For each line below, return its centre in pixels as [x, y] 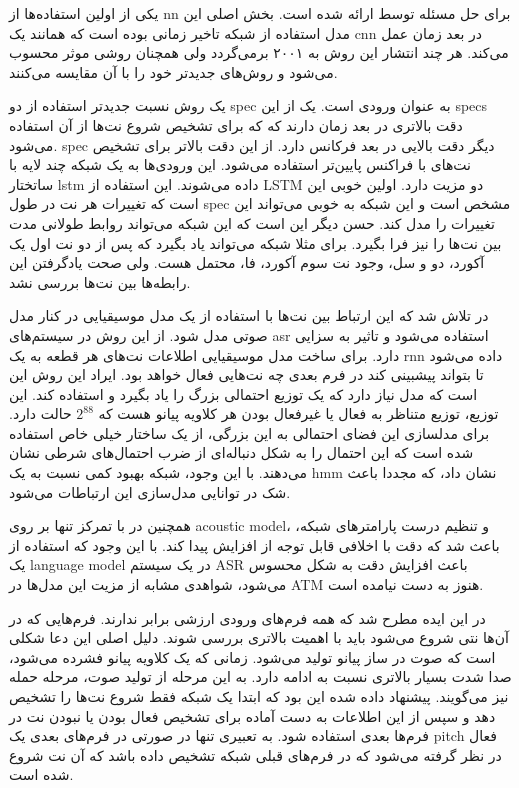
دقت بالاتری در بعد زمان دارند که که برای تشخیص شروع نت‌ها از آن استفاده [236, 124]
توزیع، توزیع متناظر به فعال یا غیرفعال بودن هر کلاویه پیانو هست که [298, 413]
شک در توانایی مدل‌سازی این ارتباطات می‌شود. [150, 491]
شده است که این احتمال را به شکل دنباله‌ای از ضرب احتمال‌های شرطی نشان [241, 452]
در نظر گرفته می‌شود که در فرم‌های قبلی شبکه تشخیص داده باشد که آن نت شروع [255, 754]
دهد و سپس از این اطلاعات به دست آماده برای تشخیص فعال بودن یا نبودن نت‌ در [252, 715]
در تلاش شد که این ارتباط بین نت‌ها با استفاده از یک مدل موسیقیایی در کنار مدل [249, 315]
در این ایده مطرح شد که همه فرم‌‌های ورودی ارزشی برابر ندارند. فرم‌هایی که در [247, 617]
